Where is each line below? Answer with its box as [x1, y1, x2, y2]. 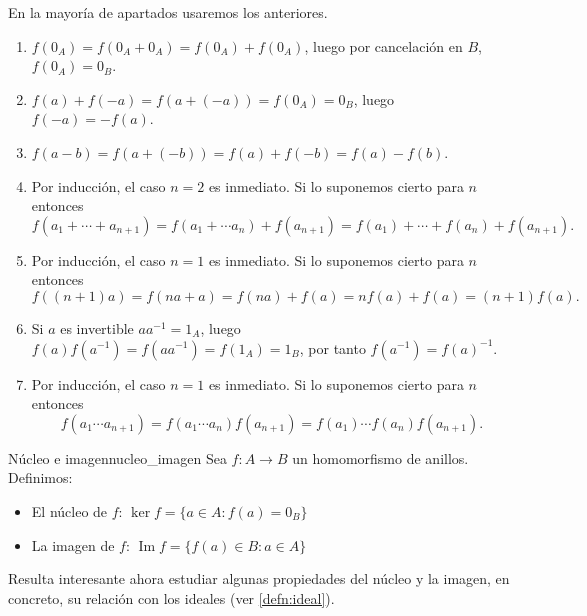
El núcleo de [31, 500, 108, 521]
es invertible [60, 317, 134, 338]
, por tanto [299, 337, 366, 358]
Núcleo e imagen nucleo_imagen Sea [8, 447, 227, 468]
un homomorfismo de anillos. [292, 447, 469, 468]
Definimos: [8, 467, 73, 488]
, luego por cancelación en [304, 35, 463, 56]
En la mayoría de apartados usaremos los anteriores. [8, 2, 328, 22]
